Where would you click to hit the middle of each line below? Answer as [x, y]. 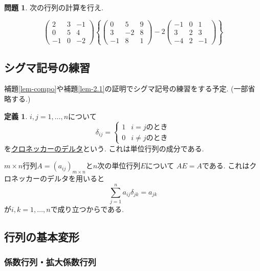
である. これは [226, 166]
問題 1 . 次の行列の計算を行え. [54, 7]
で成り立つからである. [87, 209]
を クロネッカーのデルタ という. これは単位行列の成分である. [104, 148]
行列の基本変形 [42, 236]
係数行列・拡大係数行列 [50, 262]
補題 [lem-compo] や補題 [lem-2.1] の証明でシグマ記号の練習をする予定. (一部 [126, 89]
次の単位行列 [119, 166]
